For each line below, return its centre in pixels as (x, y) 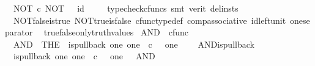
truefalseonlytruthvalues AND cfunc (116, 32)
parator (19, 32)
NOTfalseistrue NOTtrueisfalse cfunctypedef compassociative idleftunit (150, 20)
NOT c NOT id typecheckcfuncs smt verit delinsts (126, 8)
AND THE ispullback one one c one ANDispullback (134, 44)
